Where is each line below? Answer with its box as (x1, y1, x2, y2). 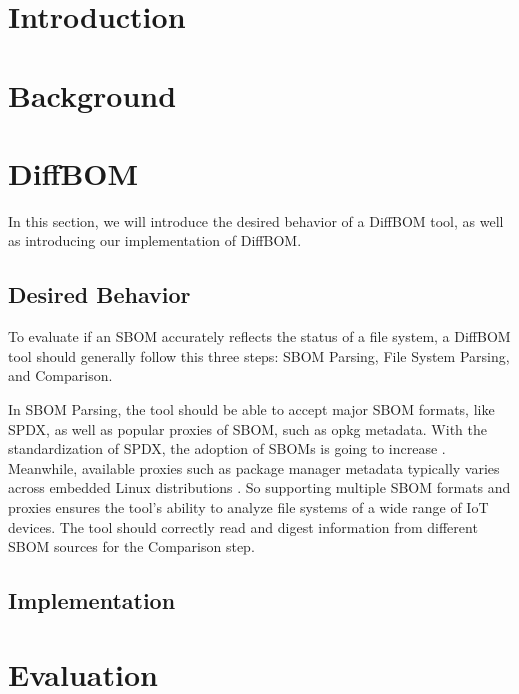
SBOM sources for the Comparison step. (8, 536, 255, 557)
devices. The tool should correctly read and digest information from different (8, 516, 478, 537)
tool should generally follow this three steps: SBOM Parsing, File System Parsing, (8, 345, 510, 366)
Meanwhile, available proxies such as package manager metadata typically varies (8, 457, 500, 478)
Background (8, 74, 177, 115)
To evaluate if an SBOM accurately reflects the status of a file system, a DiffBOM (8, 326, 511, 347)
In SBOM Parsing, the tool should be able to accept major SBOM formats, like (8, 399, 495, 420)
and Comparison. (8, 365, 113, 386)
